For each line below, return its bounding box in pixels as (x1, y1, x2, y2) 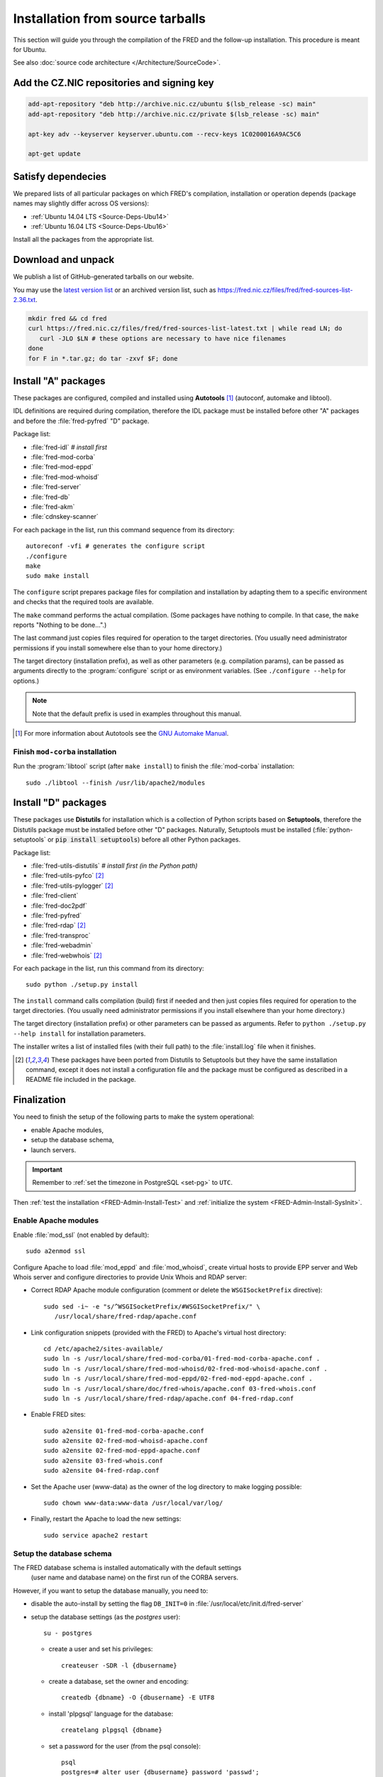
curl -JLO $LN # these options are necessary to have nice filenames (39, 334, 287, 343)
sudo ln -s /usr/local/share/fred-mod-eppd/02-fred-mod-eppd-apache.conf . (43, 1375, 313, 1383)
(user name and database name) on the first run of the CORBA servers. (30, 1573, 239, 1582)
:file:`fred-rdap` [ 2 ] (30, 921, 87, 930)
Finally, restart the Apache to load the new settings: (30, 1515, 182, 1523)
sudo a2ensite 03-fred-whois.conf (43, 1456, 163, 1464)
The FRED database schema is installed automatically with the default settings (13, 1563, 242, 1572)
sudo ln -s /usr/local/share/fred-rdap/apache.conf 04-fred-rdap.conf (43, 1394, 294, 1402)
